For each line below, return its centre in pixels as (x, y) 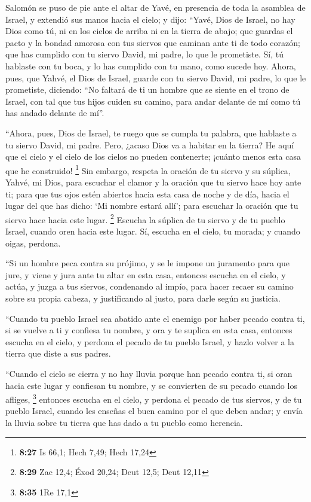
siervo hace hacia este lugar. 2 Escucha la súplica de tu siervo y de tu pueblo (145, 218)
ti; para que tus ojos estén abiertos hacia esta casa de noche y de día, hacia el (147, 194)
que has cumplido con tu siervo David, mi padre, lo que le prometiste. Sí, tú (145, 54)
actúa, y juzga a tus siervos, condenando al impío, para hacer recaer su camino (150, 286)
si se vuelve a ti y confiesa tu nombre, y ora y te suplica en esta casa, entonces (149, 330)
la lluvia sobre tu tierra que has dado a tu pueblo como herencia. (124, 422)
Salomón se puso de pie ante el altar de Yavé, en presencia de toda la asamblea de (155, 7)
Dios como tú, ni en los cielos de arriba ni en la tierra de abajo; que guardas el (149, 31)
